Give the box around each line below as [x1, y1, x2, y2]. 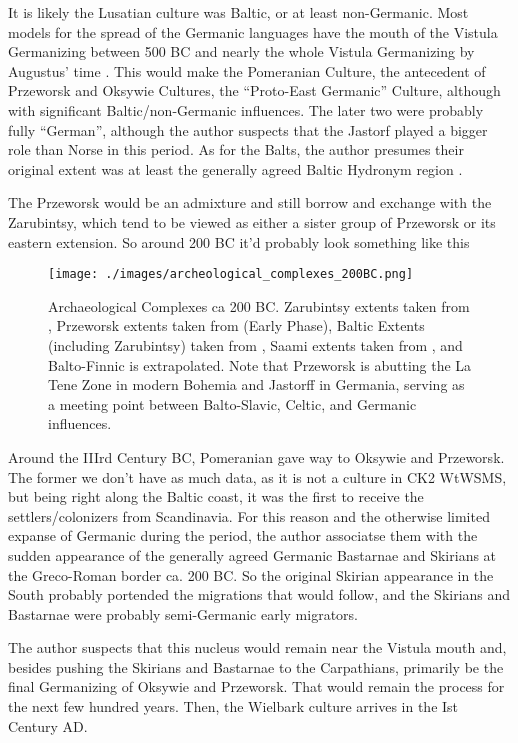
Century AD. [8, 715, 88, 736]
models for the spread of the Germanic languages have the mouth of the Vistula [8, 21, 498, 42]
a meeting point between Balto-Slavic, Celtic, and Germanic [48, 393, 417, 414]
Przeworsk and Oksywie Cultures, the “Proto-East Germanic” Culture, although [8, 80, 501, 101]
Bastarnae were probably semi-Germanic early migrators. [8, 603, 358, 624]
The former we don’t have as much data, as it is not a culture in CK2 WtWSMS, [8, 466, 507, 487]
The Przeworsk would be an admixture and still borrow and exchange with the [8, 192, 492, 213]
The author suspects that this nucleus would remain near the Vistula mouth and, [8, 637, 507, 658]
